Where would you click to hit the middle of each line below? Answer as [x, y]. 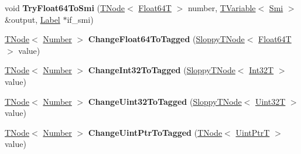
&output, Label [33, 19]
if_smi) [80, 19]
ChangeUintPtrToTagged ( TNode [155, 132]
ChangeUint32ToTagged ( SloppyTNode [165, 101]
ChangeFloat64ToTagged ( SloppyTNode [166, 39]
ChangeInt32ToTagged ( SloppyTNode [162, 70]
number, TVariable [222, 8]
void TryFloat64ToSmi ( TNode [65, 8]
